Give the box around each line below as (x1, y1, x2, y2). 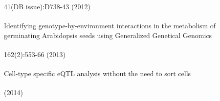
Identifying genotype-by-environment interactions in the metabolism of (4, 20, 216, 31)
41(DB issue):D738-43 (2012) (4, 1, 90, 11)
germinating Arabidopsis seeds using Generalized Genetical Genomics (4, 30, 212, 40)
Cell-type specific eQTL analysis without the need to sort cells (4, 68, 191, 79)
